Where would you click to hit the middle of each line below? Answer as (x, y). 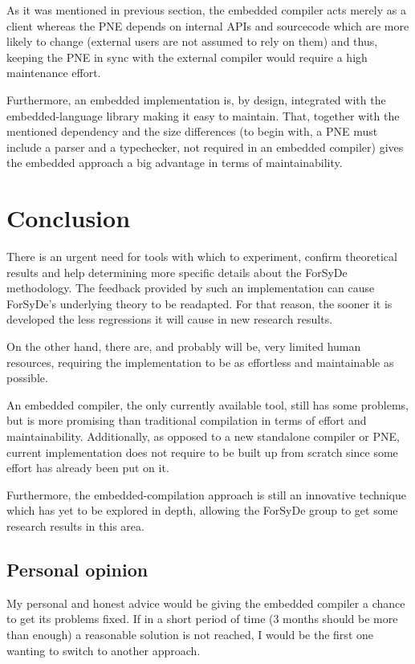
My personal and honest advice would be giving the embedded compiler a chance (206, 603)
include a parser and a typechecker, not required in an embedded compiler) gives (205, 147)
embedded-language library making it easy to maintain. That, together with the (203, 115)
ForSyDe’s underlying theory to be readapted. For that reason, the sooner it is (199, 303)
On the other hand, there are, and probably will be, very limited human (184, 346)
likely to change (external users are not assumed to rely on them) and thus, (192, 41)
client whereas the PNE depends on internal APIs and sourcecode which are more (208, 25)
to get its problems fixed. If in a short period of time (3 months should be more (202, 619)
